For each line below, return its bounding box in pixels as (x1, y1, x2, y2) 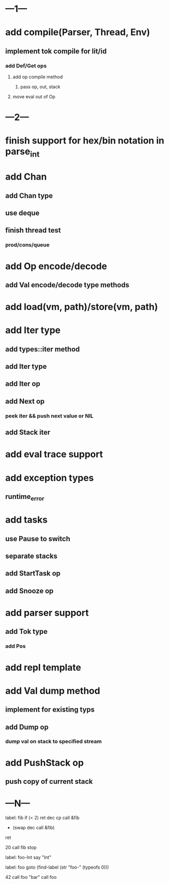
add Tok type (5, 627, 48, 636)
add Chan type (5, 191, 53, 200)
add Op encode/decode (5, 260, 107, 272)
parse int (5, 146, 40, 159)
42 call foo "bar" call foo (5, 874, 57, 880)
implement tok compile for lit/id (5, 47, 107, 55)
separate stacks (5, 552, 58, 561)
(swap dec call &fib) (12, 824, 55, 830)
